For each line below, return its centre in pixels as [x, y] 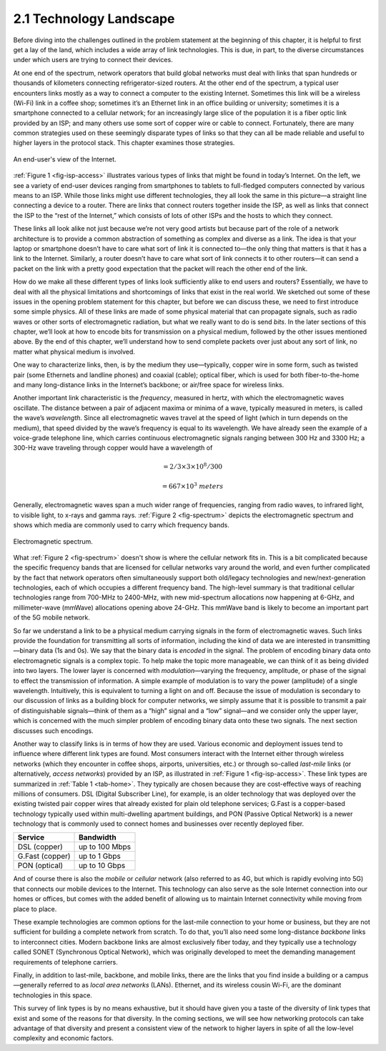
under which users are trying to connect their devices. [93, 60]
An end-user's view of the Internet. [65, 159]
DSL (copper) [40, 847]
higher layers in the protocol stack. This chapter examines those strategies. [124, 143]
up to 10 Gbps [102, 866]
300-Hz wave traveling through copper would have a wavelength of [113, 448]
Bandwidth [98, 837]
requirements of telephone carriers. [65, 962]
